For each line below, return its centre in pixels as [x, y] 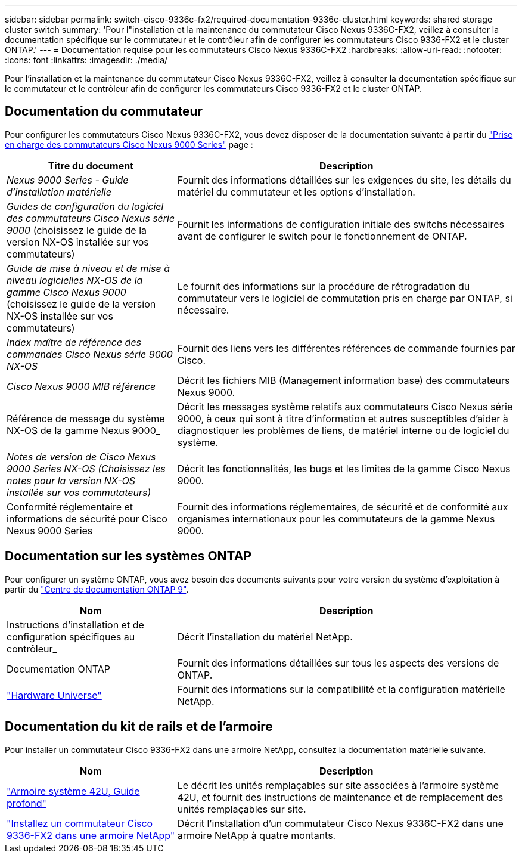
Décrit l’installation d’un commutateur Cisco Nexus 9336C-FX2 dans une [340, 823]
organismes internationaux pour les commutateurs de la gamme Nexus [336, 518]
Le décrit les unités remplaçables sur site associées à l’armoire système [338, 785]
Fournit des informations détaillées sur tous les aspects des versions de [338, 663]
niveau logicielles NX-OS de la [75, 280]
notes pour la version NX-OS [71, 480]
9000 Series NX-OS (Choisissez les [86, 468]
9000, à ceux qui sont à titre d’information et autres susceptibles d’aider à [343, 418]
